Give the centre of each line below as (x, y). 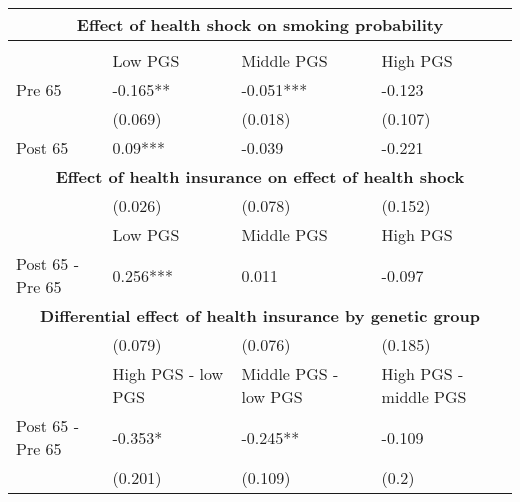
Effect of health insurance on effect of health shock (260, 176)
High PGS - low (168, 373)
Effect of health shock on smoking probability (260, 24)
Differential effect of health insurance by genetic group (260, 315)
